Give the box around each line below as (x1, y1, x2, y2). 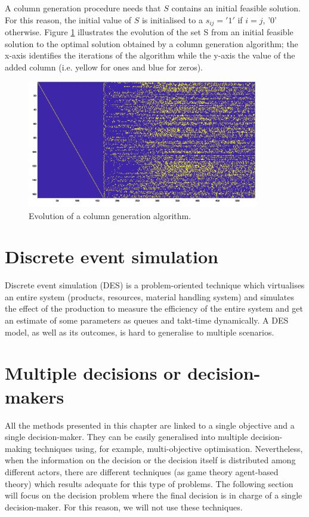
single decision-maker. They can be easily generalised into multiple (5, 430, 248, 443)
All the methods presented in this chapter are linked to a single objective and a (5, 418, 295, 431)
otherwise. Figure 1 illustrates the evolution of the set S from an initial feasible (5, 26, 293, 38)
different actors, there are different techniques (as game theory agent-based (5, 465, 279, 478)
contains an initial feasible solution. (171, 2, 301, 14)
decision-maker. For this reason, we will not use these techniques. (5, 500, 243, 513)
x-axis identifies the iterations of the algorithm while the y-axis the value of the (5, 49, 295, 61)
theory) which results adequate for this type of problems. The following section (5, 477, 293, 490)
